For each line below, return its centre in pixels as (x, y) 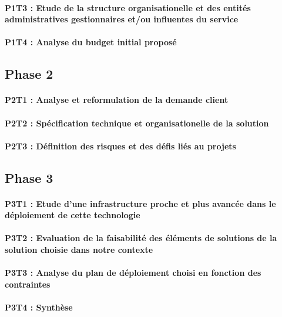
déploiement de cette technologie (73, 215)
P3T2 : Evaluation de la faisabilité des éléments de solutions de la (141, 238)
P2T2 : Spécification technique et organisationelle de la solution (137, 123)
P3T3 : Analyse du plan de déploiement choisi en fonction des (133, 273)
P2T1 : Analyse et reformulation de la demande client (117, 100)
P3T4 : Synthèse (39, 307)
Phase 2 (29, 74)
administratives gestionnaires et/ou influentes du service (122, 19)
